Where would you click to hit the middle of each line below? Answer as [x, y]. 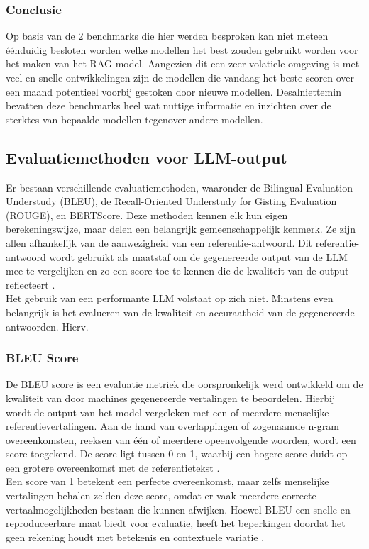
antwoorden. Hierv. [47, 326]
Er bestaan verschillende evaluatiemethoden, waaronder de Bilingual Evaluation [179, 187]
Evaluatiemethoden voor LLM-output [147, 157]
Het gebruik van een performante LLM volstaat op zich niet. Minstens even [170, 298]
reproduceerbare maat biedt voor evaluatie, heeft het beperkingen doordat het [176, 523]
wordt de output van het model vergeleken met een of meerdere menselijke [167, 412]
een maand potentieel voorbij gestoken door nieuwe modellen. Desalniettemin [174, 91]
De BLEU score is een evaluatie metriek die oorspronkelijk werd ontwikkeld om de [184, 384]
